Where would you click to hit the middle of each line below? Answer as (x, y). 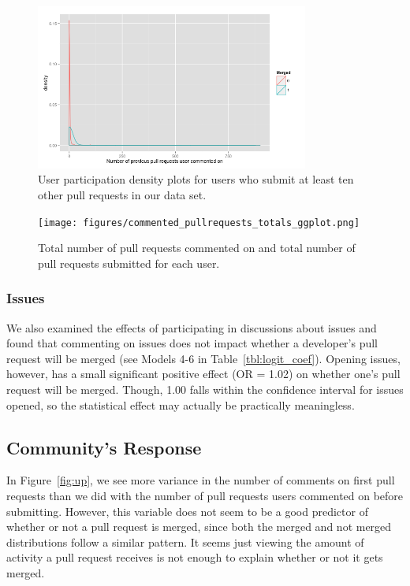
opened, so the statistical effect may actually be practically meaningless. (181, 404)
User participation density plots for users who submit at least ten (196, 179)
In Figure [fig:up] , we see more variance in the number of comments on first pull (201, 480)
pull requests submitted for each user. (129, 263)
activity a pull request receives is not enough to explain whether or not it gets (195, 557)
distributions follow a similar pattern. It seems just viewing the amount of (185, 541)
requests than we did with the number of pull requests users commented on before (205, 495)
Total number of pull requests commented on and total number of (197, 248)
